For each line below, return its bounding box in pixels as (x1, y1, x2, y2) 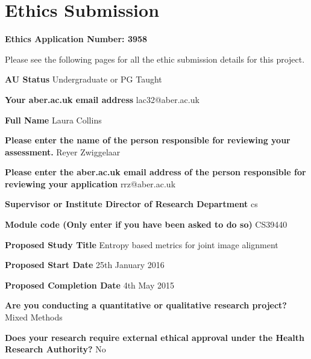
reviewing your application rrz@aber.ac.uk (5, 177, 176, 190)
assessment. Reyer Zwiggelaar (5, 145, 121, 158)
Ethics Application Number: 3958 (5, 33, 148, 45)
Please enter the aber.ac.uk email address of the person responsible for (5, 166, 306, 178)
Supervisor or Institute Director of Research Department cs (5, 198, 258, 210)
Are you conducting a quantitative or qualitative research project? (5, 299, 287, 311)
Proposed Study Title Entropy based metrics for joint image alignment (5, 238, 278, 251)
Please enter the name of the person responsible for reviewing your (5, 134, 291, 146)
